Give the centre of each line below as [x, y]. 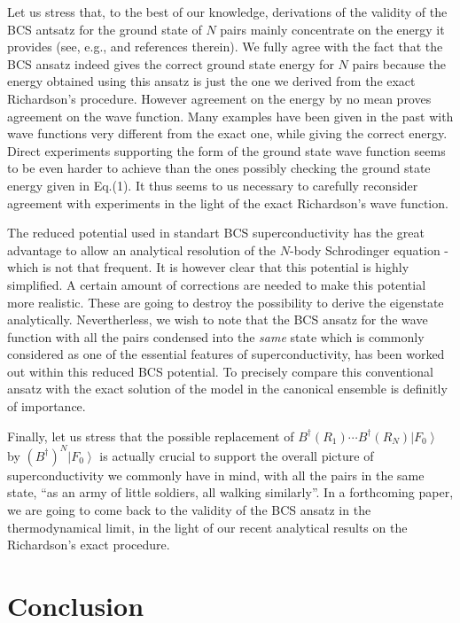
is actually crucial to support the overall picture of [237, 455]
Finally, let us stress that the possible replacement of [151, 436]
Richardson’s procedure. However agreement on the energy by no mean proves [219, 98]
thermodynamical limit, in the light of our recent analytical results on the [207, 527]
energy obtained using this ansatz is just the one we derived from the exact [211, 81]
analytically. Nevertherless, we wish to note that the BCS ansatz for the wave [218, 319]
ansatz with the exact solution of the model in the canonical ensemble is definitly [227, 389]
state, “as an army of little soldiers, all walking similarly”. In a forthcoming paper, [230, 492]
